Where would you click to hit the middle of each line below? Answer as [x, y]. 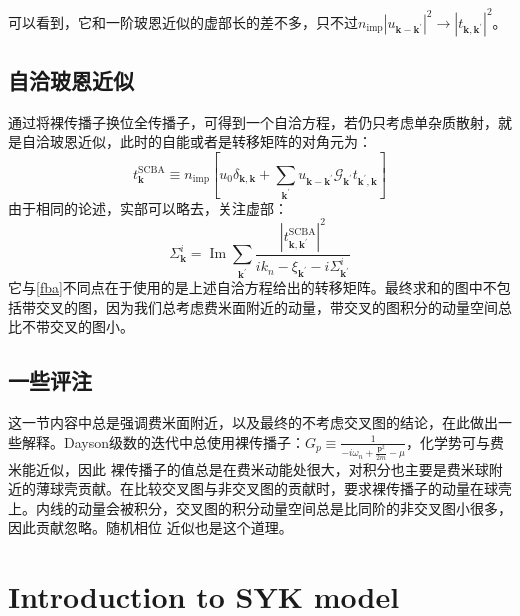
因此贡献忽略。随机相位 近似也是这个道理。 [150, 527]
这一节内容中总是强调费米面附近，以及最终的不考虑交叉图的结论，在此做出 [253, 422]
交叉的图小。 [91, 326]
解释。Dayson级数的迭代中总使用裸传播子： [163, 441]
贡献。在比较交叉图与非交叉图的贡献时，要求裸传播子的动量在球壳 [294, 488]
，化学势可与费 [454, 441]
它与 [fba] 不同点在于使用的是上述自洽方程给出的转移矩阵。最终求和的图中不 [252, 287]
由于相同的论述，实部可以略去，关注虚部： [148, 207]
